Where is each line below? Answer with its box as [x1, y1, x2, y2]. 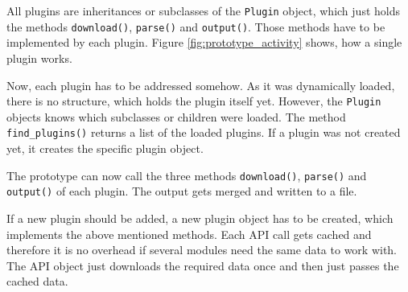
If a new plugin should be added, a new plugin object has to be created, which [6, 209, 394, 226]
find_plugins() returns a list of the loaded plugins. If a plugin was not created [6, 124, 401, 141]
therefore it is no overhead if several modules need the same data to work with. [6, 241, 398, 258]
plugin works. [6, 49, 72, 66]
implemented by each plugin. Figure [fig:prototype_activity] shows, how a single [6, 34, 402, 51]
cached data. [6, 273, 68, 290]
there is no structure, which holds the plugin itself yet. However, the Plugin [6, 93, 381, 109]
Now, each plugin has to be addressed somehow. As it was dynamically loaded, [6, 76, 395, 93]
